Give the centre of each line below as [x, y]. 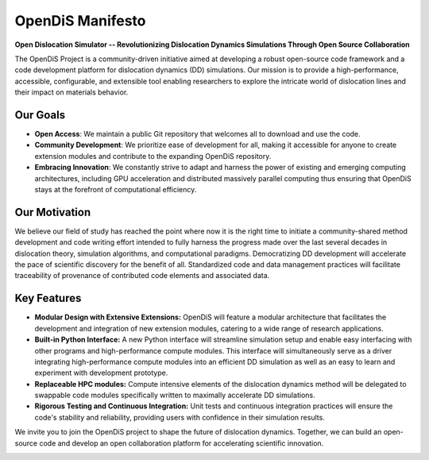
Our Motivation [53, 212]
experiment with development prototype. [101, 373]
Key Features [48, 298]
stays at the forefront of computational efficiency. [116, 189]
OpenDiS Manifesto [80, 21]
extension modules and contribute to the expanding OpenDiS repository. [153, 156]
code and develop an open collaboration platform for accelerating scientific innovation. [182, 443]
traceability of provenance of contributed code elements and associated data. [142, 276]
